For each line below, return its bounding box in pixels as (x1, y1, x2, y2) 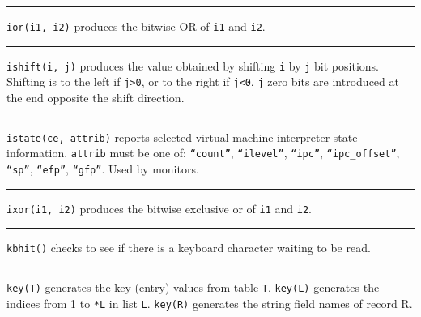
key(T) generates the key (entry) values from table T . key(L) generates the (6, 278, 380, 295)
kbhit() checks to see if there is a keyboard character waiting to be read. (6, 239, 371, 256)
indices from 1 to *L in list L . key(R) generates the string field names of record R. (6, 294, 413, 311)
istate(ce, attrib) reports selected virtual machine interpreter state (6, 128, 358, 145)
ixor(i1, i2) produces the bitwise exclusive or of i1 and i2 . (6, 199, 312, 216)
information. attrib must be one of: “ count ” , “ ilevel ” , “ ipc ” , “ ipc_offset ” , (6, 144, 400, 161)
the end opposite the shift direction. (6, 88, 185, 105)
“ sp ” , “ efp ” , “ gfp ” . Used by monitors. (6, 160, 199, 177)
